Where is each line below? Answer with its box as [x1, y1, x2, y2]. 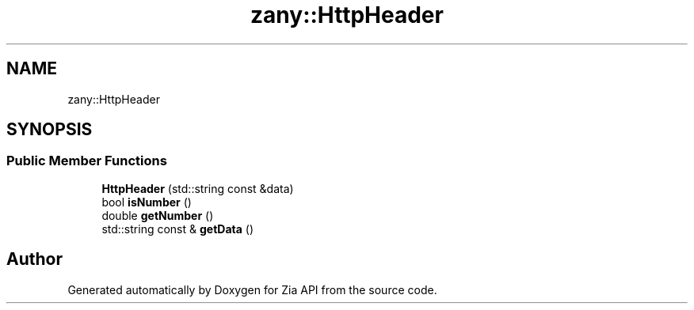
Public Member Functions [6, 153, 167, 169]
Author [6, 249, 63, 270]
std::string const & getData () [101, 221, 254, 236]
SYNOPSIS [6, 119, 93, 140]
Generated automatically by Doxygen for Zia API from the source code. [67, 282, 437, 297]
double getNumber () [101, 208, 214, 222]
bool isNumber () [101, 195, 192, 209]
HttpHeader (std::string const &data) [101, 181, 294, 195]
